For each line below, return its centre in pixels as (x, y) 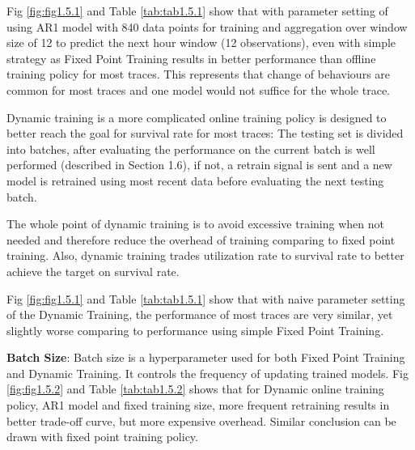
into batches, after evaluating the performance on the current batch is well (191, 149)
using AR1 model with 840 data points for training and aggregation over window (207, 26)
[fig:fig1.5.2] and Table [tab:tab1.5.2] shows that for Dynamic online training (195, 389)
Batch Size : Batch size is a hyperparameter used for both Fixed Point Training (206, 357)
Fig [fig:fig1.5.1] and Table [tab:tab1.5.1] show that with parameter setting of (197, 11)
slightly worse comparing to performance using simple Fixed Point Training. (195, 330)
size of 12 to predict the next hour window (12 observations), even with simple (201, 42)
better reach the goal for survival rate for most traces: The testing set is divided (205, 133)
